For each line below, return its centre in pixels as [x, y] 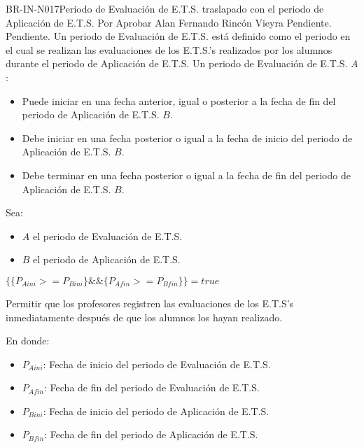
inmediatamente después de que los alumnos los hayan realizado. [144, 317]
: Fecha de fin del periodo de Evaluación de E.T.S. [152, 387]
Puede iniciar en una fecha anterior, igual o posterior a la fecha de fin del [179, 100]
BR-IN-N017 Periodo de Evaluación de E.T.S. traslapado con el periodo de [165, 8]
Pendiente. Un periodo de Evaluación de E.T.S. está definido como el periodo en [178, 36]
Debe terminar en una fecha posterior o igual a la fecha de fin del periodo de [186, 175]
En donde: [28, 341]
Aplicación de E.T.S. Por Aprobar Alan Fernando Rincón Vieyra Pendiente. [169, 22]
